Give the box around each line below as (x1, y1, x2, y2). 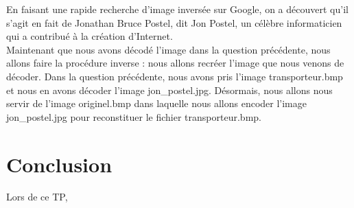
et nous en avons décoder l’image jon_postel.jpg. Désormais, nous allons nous (6, 82, 333, 97)
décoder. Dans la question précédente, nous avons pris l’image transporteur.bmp (6, 69, 343, 83)
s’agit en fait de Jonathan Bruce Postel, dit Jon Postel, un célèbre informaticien (6, 15, 342, 30)
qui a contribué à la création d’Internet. (6, 29, 173, 43)
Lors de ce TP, (6, 189, 68, 204)
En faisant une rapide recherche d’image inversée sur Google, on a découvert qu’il (6, 2, 349, 16)
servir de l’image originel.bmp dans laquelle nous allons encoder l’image (6, 96, 307, 111)
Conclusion (6, 150, 113, 178)
